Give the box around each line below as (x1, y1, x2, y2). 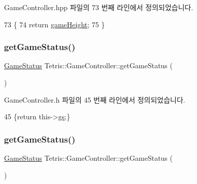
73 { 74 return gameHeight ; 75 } (4, 19, 105, 29)
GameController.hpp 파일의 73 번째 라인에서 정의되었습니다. (4, 2, 193, 12)
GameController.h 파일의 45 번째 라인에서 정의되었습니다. (4, 94, 185, 105)
